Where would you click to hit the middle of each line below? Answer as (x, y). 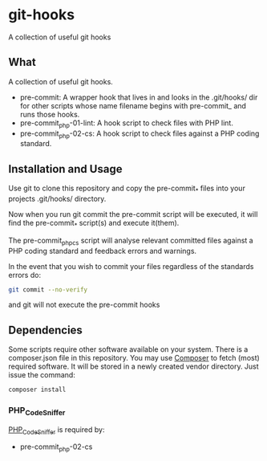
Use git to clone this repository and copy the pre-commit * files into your (127, 189)
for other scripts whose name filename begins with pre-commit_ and (133, 105)
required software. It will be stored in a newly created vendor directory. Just (133, 366)
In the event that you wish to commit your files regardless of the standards (131, 266)
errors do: (25, 275)
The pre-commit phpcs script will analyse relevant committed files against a (131, 241)
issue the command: (42, 375)
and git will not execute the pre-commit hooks (84, 305)
